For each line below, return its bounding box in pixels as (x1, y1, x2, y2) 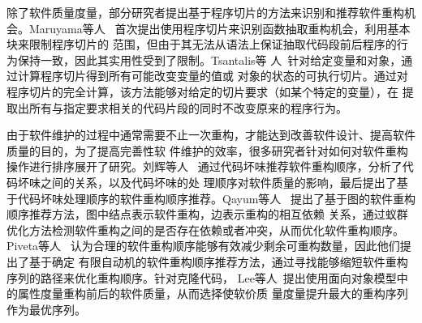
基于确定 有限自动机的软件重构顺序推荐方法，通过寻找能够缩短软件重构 (28, 253, 408, 270)
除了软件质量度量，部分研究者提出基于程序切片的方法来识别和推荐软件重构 (6, 4, 404, 20)
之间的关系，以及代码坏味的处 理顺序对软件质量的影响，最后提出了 (40, 173, 397, 190)
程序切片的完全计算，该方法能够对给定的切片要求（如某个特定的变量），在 (6, 83, 398, 100)
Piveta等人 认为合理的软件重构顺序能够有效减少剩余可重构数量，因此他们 (6, 237, 400, 254)
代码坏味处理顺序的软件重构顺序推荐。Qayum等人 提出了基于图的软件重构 (17, 189, 416, 206)
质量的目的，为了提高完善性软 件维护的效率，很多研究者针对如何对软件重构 (6, 142, 408, 159)
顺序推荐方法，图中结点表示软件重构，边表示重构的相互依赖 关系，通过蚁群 (6, 206, 408, 223)
